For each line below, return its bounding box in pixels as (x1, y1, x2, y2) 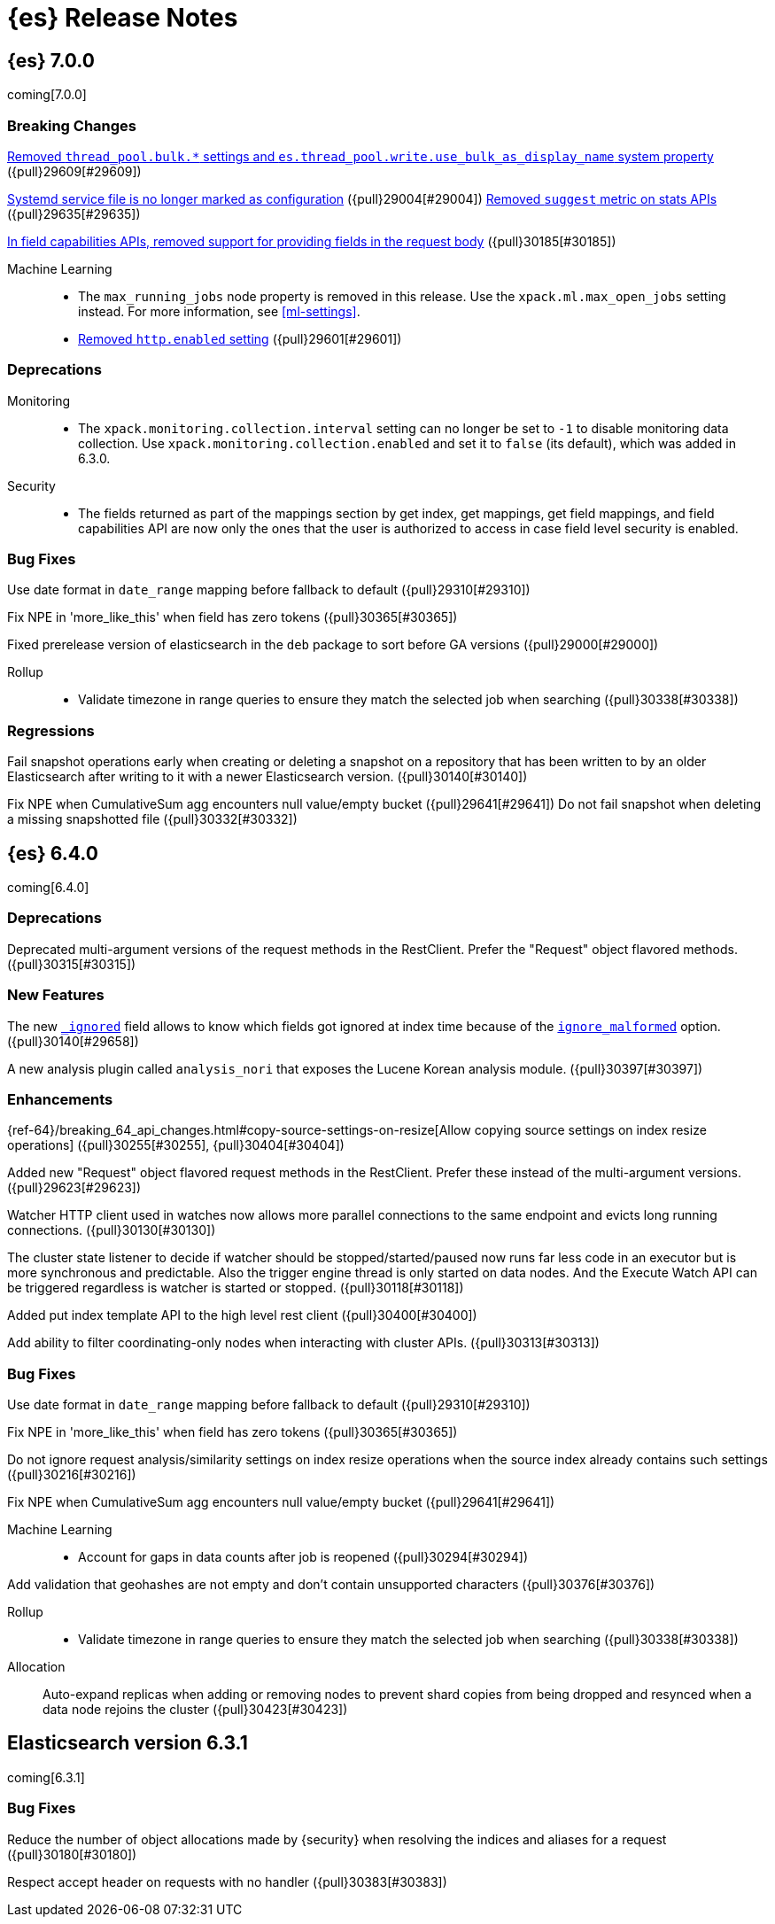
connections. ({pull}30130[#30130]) (7, 1222, 216, 1238)
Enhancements (7, 1090, 113, 1108)
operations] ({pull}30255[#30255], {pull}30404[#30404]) (7, 1137, 345, 1153)
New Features (7, 986, 105, 1005)
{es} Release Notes (7, 3, 238, 33)
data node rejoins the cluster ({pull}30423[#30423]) (43, 1702, 348, 1718)
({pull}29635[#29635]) (7, 206, 141, 221)
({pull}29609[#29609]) (7, 163, 142, 179)
